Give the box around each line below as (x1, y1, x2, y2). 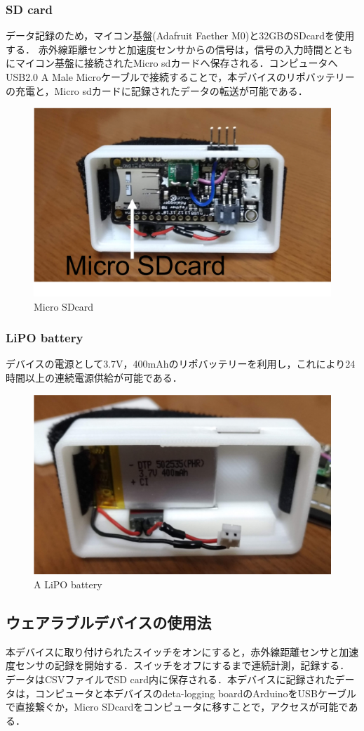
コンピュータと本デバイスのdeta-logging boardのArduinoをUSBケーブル (34, 685, 356, 700)
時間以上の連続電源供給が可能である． (6, 370, 182, 384)
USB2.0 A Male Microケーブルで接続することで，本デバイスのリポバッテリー (6, 70, 355, 84)
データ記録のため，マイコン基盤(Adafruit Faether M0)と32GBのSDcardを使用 (6, 28, 355, 43)
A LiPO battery (34, 576, 102, 591)
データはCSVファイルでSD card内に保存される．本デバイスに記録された (6, 671, 335, 686)
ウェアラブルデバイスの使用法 (6, 611, 212, 633)
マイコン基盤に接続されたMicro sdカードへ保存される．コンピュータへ (15, 56, 338, 70)
